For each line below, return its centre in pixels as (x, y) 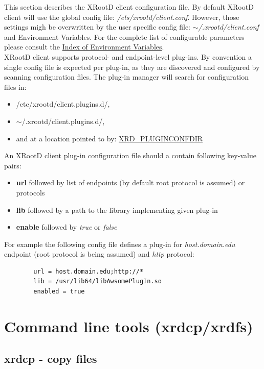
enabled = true (59, 292)
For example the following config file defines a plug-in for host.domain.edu (120, 244)
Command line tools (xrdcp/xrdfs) (129, 326)
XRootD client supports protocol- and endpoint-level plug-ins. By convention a (128, 56)
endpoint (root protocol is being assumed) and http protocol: (99, 254)
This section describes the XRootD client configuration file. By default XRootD (129, 7)
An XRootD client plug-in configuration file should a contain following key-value (130, 155)
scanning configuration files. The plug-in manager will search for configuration (127, 77)
